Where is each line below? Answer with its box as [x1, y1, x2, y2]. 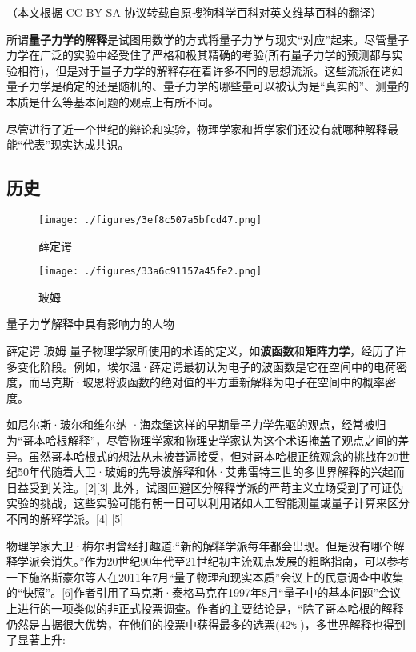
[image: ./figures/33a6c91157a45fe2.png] [38, 266, 262, 278]
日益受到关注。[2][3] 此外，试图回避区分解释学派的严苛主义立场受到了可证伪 [6, 478, 404, 495]
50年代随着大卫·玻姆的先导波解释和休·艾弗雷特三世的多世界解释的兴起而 [17, 463, 405, 480]
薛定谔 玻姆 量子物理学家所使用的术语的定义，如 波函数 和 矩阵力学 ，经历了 [6, 342, 395, 359]
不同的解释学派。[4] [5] [6, 510, 124, 526]
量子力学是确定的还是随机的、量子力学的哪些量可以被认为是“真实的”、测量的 [6, 78, 410, 94]
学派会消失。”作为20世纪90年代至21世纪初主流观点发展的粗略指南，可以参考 [17, 553, 410, 570]
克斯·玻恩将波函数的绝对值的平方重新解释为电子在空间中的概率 [50, 374, 385, 390]
